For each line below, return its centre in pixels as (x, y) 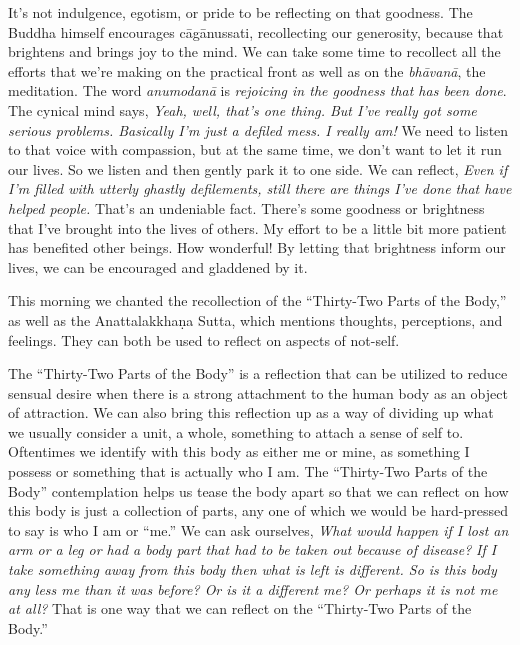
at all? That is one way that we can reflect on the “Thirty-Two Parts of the (240, 608)
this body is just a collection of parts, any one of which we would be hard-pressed (258, 510)
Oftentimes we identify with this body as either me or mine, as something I (239, 451)
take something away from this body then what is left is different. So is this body (252, 569)
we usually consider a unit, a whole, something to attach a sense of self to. (236, 431)
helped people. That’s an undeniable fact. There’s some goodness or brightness (246, 207)
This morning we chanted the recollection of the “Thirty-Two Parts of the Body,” (257, 300)
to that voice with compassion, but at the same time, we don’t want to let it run (255, 149)
